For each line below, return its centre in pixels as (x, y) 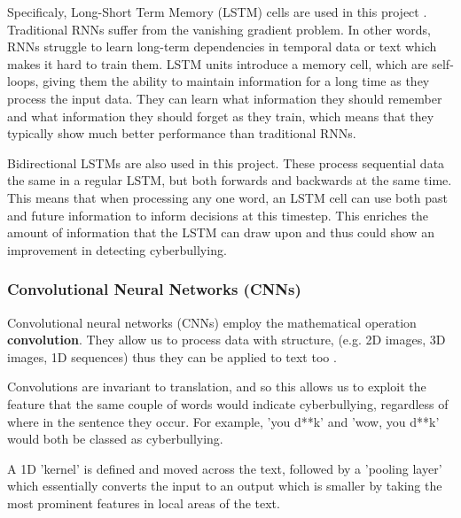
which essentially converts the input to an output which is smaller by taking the (225, 486)
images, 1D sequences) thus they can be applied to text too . (172, 356)
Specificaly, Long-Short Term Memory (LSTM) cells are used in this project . (217, 12)
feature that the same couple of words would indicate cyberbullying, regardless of (228, 403)
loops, (23, 81)
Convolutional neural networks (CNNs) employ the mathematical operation (212, 322)
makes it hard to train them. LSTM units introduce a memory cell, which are (218, 63)
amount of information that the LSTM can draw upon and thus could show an (221, 232)
